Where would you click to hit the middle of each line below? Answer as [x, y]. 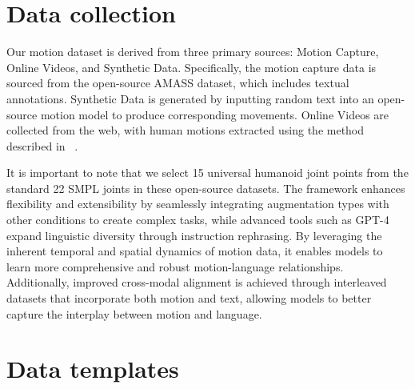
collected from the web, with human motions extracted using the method [186, 130]
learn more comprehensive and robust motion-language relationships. [175, 266]
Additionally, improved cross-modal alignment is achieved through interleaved [197, 282]
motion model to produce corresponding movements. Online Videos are [215, 114]
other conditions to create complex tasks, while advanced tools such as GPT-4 [198, 220]
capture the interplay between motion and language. [134, 313]
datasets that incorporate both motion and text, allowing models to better [189, 298]
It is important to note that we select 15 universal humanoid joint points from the [207, 172]
